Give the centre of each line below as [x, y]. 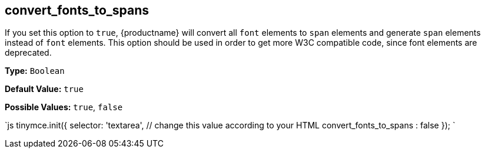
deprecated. [28, 53]
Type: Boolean [35, 71]
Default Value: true [44, 89]
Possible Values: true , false [64, 107]
